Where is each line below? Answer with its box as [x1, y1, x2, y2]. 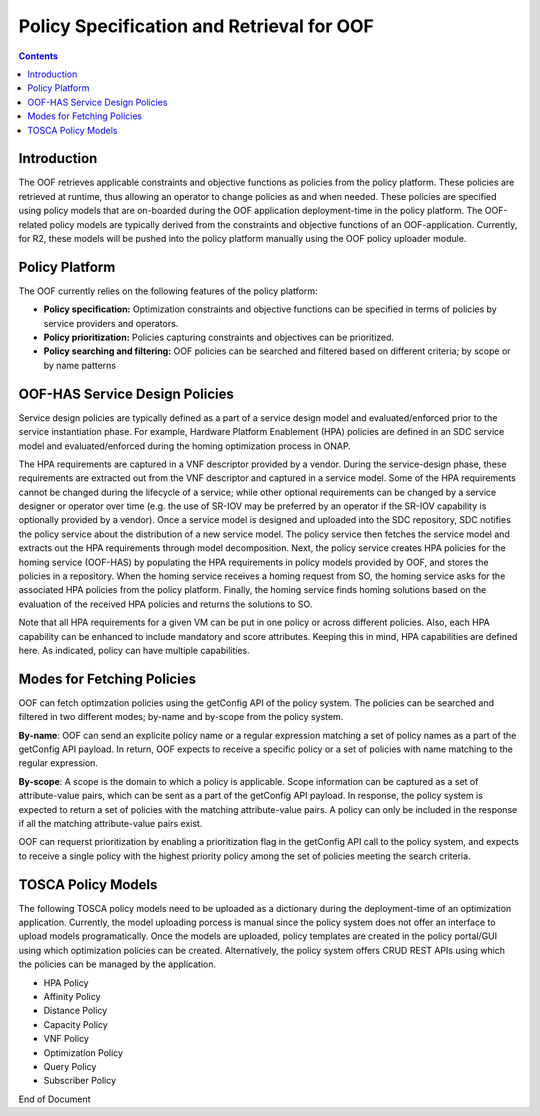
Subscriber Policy [43, 1075, 117, 1087]
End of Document [18, 1093, 91, 1105]
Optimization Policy [43, 1046, 124, 1059]
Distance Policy [43, 1005, 108, 1017]
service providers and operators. [43, 317, 179, 329]
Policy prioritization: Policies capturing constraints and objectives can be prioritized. [43, 331, 395, 344]
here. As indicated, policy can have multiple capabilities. [18, 644, 250, 656]
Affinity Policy [43, 991, 101, 1003]
